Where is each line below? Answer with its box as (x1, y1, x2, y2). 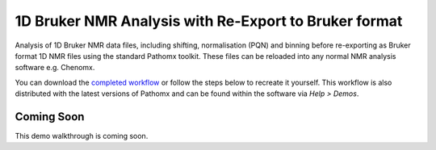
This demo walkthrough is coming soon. (15, 131, 149, 141)
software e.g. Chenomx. (15, 63, 95, 73)
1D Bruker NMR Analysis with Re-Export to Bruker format (15, 12, 403, 30)
